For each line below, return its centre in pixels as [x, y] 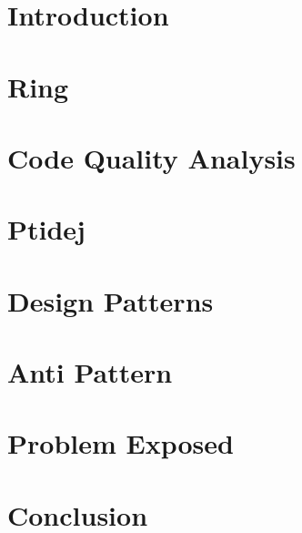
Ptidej [46, 229]
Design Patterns [111, 300]
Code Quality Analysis [151, 157]
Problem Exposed [121, 443]
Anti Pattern [90, 372]
